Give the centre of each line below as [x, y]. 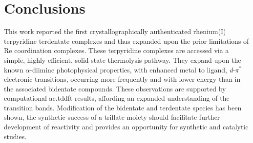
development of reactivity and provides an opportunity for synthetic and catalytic [126, 127]
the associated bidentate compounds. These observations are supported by [115, 88]
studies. [15, 136]
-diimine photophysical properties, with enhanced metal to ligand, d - [133, 69]
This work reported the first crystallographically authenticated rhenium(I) [115, 31]
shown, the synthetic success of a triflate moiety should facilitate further [112, 117]
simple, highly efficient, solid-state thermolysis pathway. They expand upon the [123, 60]
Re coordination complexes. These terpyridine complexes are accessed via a [116, 50]
